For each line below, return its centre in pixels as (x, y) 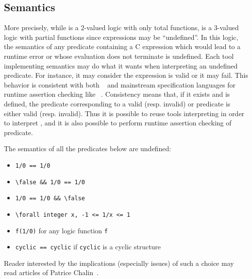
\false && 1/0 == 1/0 (50, 182)
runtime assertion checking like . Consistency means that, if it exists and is (117, 94)
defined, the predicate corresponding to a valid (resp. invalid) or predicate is (117, 103)
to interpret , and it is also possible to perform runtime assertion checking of (118, 123)
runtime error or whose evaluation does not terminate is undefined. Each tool (119, 56)
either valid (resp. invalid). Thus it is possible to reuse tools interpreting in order (124, 113)
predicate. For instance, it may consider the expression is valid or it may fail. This (126, 75)
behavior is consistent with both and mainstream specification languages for (120, 84)
